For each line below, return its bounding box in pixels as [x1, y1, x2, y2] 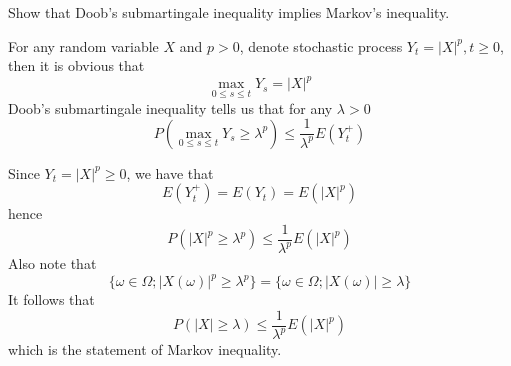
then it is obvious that [8, 55, 145, 76]
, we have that [126, 162, 214, 183]
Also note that [8, 253, 97, 274]
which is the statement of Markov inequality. [8, 339, 282, 360]
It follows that [8, 289, 95, 310]
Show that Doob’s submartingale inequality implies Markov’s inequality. [8, 2, 450, 22]
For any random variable [8, 35, 159, 56]
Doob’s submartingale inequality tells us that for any [8, 97, 333, 118]
